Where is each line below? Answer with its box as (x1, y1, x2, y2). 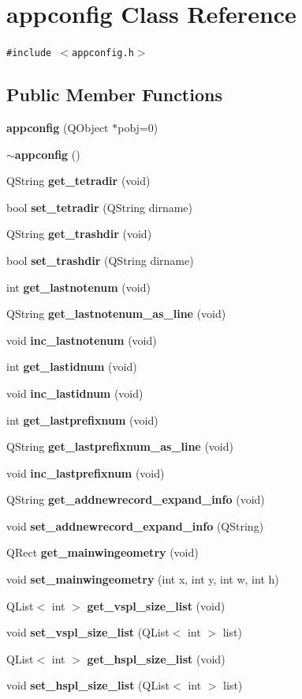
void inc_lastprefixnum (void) (6, 464, 165, 481)
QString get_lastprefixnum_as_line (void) (6, 438, 233, 455)
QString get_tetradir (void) (6, 172, 151, 189)
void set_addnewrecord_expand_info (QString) (6, 517, 264, 534)
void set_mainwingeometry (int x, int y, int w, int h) (6, 571, 279, 588)
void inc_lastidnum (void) (6, 384, 144, 401)
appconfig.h (72, 47, 134, 59)
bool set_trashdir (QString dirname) (6, 251, 194, 268)
